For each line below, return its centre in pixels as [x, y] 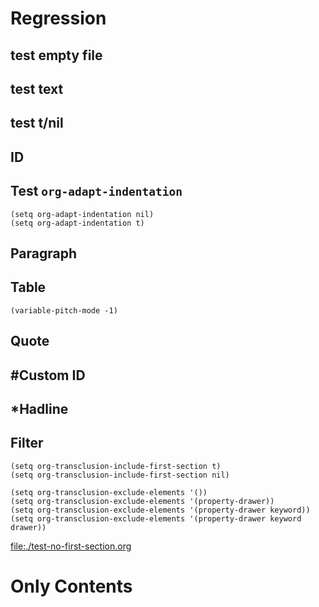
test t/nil [37, 123]
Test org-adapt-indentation [96, 191]
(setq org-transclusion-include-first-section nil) [120, 475]
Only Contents [71, 586]
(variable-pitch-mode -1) [64, 310]
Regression [58, 18]
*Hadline [39, 408]
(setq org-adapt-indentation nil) [82, 214]
